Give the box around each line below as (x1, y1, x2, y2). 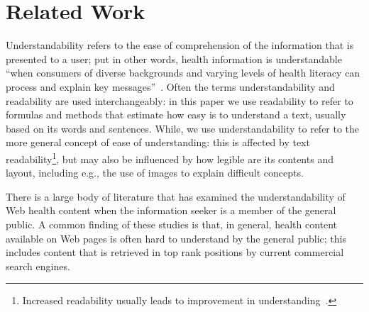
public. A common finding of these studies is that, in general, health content (6, 216, 338, 231)
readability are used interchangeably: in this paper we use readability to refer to (6, 93, 353, 108)
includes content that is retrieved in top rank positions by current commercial (6, 245, 344, 260)
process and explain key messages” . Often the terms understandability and (6, 79, 335, 94)
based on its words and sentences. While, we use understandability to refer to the (6, 121, 360, 135)
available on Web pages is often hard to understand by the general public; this (6, 230, 346, 245)
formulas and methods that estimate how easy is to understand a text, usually (6, 107, 346, 122)
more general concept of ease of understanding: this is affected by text (6, 135, 310, 150)
